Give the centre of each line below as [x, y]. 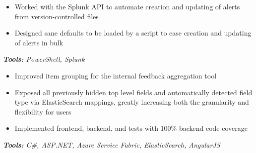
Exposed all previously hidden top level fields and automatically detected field [133, 92]
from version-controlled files [57, 16]
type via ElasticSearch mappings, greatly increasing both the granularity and [132, 102]
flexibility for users [43, 111]
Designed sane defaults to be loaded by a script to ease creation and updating [133, 33]
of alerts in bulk [39, 42]
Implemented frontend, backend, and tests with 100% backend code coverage [131, 128]
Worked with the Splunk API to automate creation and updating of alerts [127, 6]
